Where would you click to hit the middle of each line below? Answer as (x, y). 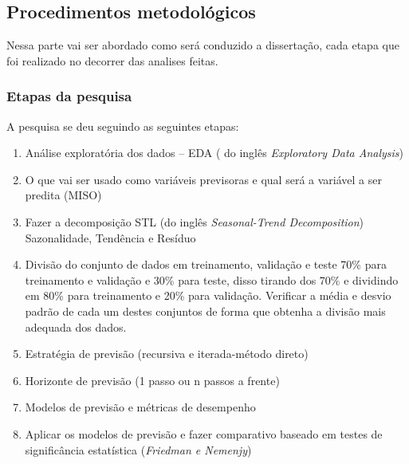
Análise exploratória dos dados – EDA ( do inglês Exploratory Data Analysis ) (214, 153)
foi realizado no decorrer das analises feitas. (112, 60)
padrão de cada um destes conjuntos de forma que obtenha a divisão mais (205, 311)
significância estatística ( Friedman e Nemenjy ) (138, 449)
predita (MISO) (63, 195)
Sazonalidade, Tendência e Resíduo (110, 237)
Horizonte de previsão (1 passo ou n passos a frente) (152, 380)
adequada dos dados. (76, 326)
